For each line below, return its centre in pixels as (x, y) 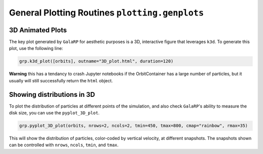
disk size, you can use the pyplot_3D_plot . (54, 113)
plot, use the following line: (36, 48)
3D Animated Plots (38, 30)
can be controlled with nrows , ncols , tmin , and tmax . (64, 145)
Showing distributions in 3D (52, 94)
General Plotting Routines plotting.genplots (106, 13)
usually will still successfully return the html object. (61, 80)
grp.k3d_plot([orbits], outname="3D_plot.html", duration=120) (96, 61)
